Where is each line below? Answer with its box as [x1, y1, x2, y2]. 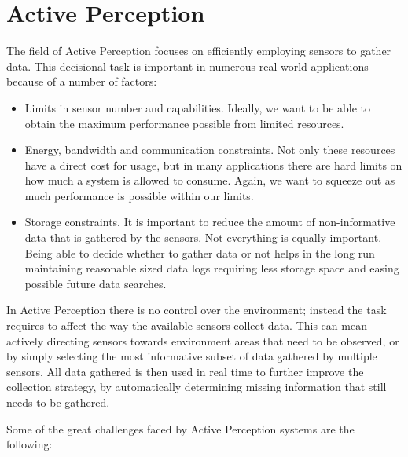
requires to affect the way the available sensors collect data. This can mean [6, 317, 367, 334]
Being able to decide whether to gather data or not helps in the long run [24, 244, 375, 261]
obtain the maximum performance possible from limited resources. [24, 115, 344, 131]
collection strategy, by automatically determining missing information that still [6, 378, 387, 395]
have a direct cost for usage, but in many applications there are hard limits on [24, 156, 402, 173]
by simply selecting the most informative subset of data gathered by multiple [6, 348, 377, 364]
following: [6, 436, 53, 452]
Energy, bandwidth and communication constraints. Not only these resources [24, 141, 395, 158]
